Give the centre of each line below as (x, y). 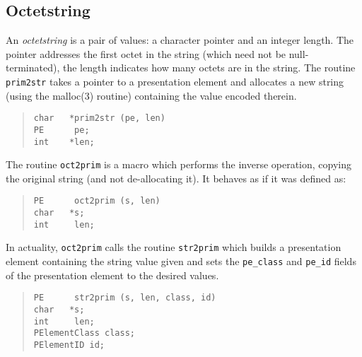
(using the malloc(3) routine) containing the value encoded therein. (151, 95)
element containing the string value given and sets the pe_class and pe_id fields (181, 261)
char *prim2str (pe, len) (99, 118)
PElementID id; (69, 345)
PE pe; (62, 130)
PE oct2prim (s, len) (97, 201)
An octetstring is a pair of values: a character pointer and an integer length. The (180, 40)
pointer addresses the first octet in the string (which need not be (146, 53)
